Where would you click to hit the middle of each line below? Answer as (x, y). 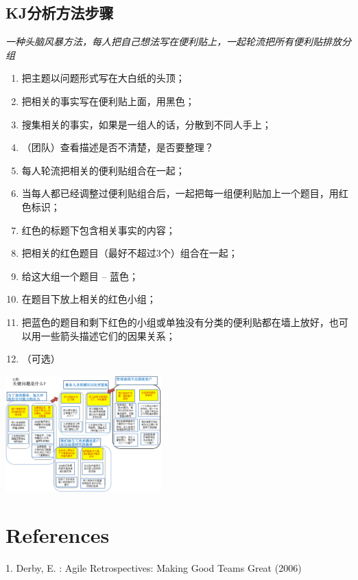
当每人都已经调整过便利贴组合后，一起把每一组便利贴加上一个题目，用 (180, 193)
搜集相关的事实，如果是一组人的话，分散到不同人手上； (146, 124)
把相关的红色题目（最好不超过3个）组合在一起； (130, 253)
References (58, 535)
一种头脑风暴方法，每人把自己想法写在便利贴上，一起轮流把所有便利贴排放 (174, 42)
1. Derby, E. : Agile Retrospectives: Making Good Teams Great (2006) (154, 568)
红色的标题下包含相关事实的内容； (98, 230)
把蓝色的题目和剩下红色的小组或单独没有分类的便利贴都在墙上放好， (175, 322)
